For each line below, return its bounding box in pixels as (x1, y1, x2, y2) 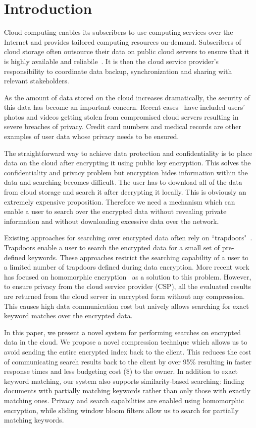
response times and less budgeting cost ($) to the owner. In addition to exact (4, 366, 238, 376)
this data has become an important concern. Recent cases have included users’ (4, 102, 245, 112)
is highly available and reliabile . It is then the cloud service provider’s (4, 56, 219, 66)
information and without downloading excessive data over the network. (4, 215, 219, 226)
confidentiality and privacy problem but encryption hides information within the (4, 167, 248, 177)
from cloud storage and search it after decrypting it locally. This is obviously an (4, 187, 247, 197)
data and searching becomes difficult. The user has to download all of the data (4, 177, 243, 187)
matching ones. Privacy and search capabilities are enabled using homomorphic (4, 395, 244, 405)
